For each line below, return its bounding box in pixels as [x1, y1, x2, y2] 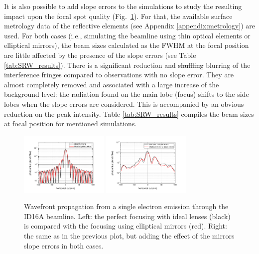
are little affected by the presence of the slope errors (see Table [4, 49, 196, 60]
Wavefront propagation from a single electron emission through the [24, 201, 229, 212]
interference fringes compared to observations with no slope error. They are [4, 69, 234, 80]
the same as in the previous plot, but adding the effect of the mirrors [24, 231, 235, 241]
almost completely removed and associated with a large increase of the [4, 79, 219, 89]
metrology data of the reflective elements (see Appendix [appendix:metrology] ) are [4, 20, 255, 31]
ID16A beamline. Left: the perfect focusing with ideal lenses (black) [24, 211, 231, 221]
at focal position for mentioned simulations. [4, 118, 137, 129]
